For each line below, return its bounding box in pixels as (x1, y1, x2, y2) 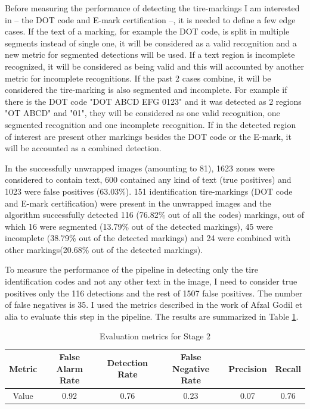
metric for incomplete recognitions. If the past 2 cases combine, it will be (5, 71, 271, 84)
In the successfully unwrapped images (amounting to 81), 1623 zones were (5, 161, 275, 174)
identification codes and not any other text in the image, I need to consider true (5, 275, 297, 288)
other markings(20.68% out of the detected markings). (5, 243, 203, 255)
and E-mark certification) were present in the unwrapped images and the (5, 196, 271, 209)
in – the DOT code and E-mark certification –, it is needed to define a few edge (5, 13, 296, 26)
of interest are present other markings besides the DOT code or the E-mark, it (5, 130, 292, 142)
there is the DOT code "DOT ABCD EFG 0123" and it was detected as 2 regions (5, 95, 302, 107)
